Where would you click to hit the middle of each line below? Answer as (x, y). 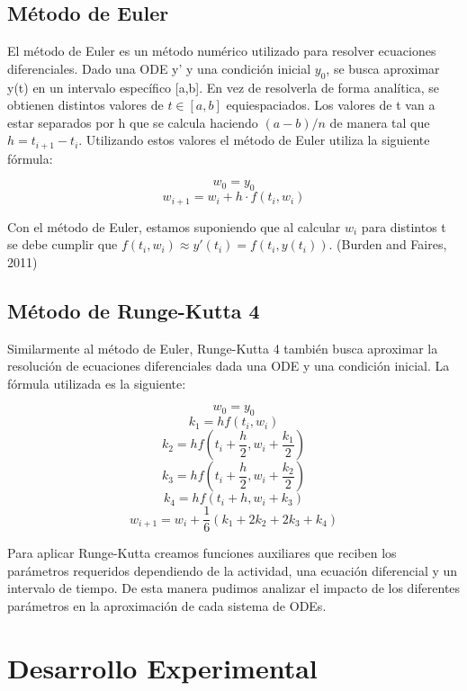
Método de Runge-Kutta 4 (134, 310)
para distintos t (404, 226)
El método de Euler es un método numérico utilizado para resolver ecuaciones (222, 51)
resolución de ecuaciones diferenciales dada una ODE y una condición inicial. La (229, 366)
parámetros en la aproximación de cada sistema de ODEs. (167, 606)
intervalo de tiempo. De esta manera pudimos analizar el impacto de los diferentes (234, 588)
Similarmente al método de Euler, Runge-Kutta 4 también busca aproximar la (223, 348)
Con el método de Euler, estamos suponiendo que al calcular (174, 226)
